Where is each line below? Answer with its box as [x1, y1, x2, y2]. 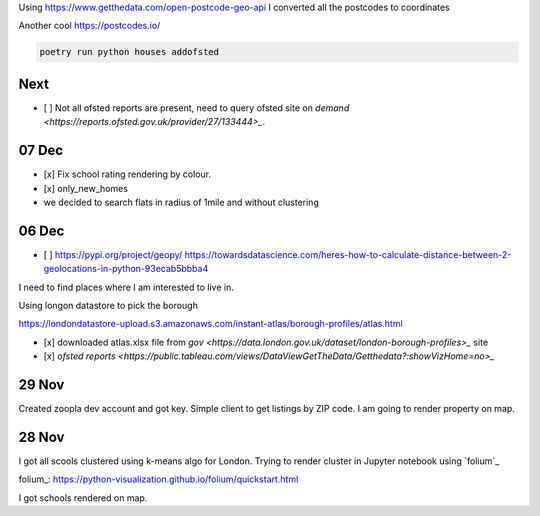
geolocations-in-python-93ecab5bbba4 [43, 263, 209, 275]
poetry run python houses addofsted [39, 46, 220, 58]
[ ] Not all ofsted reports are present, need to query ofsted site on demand [43, 101, 350, 114]
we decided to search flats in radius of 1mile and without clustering [43, 196, 319, 208]
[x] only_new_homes [43, 182, 129, 194]
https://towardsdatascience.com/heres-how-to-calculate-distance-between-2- [184, 248, 512, 260]
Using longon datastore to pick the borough [18, 300, 199, 312]
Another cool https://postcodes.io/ [18, 20, 161, 32]
